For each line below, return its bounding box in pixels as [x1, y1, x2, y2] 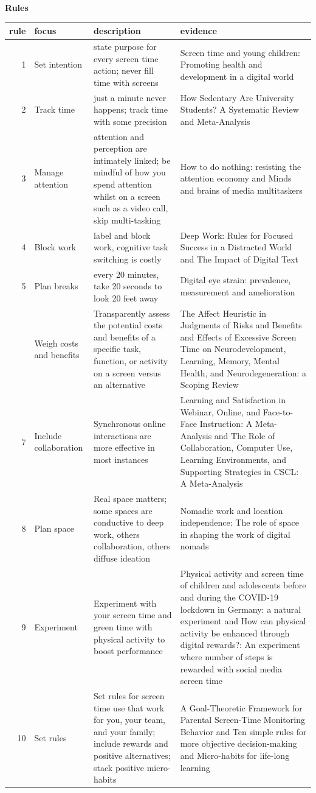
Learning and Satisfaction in [180, 393, 286, 406]
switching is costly [94, 252, 162, 265]
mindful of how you [94, 166, 166, 178]
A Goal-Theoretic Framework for [180, 701, 303, 714]
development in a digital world [180, 69, 294, 82]
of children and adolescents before [180, 579, 306, 591]
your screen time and [94, 608, 172, 621]
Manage [34, 166, 64, 178]
